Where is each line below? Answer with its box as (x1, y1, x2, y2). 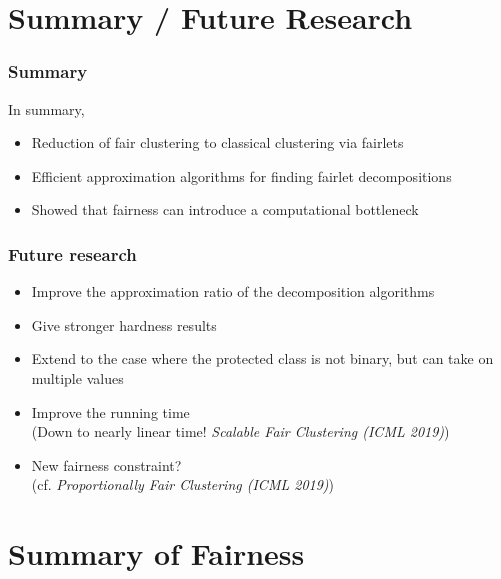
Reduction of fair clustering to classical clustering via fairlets (31, 132, 404, 153)
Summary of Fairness (8, 533, 305, 574)
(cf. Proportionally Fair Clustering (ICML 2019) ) (31, 474, 335, 495)
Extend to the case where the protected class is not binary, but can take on (31, 348, 494, 369)
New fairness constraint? (31, 454, 182, 475)
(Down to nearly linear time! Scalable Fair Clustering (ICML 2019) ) (31, 421, 450, 442)
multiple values (31, 367, 124, 388)
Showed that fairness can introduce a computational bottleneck (31, 199, 419, 220)
